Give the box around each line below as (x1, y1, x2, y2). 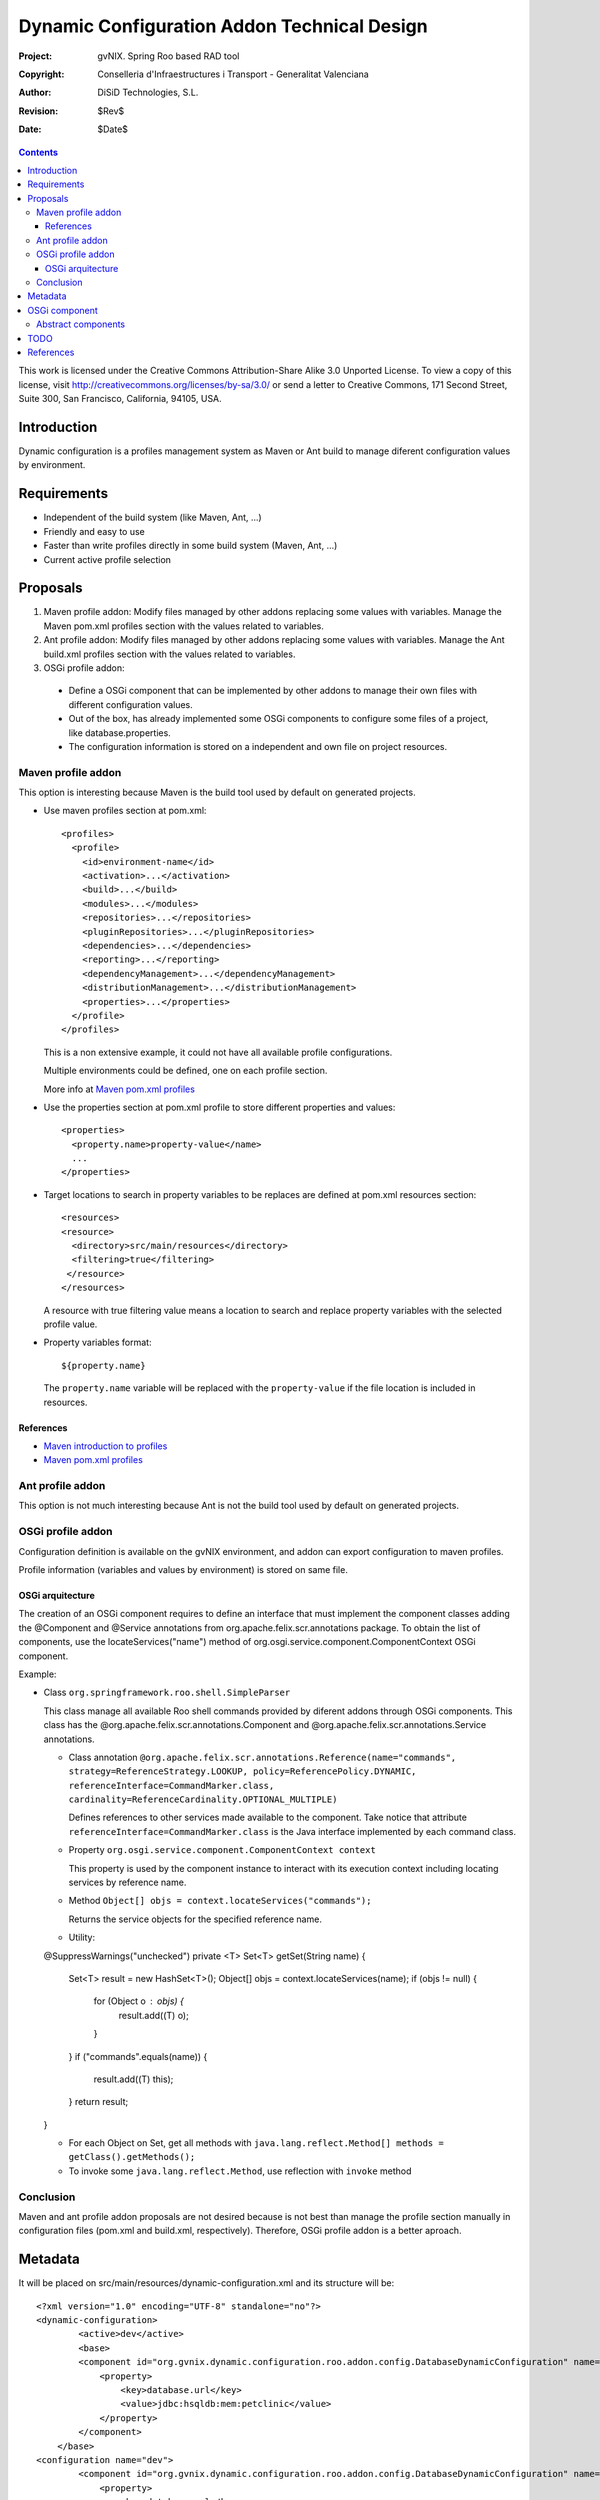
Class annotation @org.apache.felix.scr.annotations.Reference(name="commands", (68, 1751, 457, 1763)
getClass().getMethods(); (68, 2151, 196, 2163)
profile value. (43, 1318, 98, 1330)
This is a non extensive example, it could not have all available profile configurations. (43, 1046, 393, 1058)
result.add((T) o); (118, 2009, 189, 2021)
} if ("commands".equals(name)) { (68, 2050, 208, 2062)
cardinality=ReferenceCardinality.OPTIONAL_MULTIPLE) (68, 1794, 338, 1805)
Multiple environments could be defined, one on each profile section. (43, 1065, 328, 1077)
